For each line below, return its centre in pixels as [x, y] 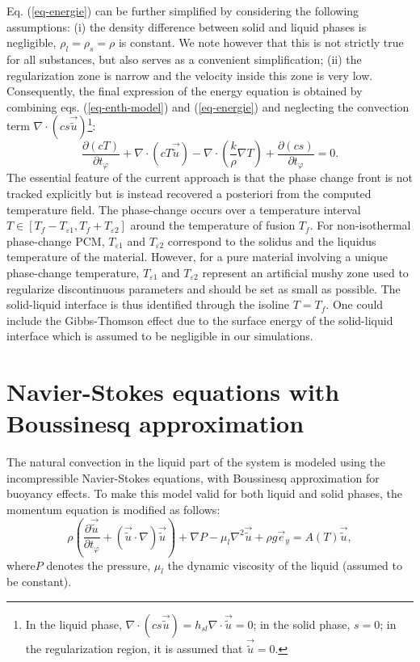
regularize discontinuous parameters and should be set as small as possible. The [204, 288]
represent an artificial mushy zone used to [305, 272]
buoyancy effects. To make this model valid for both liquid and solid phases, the [205, 493]
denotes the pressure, [99, 565]
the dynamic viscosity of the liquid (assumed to [285, 565]
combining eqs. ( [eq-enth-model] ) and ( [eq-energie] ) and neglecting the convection [208, 106]
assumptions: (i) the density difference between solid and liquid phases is [187, 26]
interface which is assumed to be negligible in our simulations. [160, 336]
